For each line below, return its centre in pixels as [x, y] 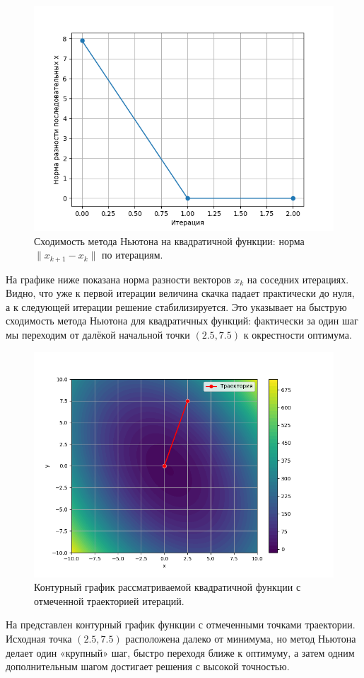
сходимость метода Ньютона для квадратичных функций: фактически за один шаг [182, 321]
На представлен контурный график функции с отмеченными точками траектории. [181, 625]
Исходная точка [39, 638]
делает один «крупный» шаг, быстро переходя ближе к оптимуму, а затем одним [180, 652]
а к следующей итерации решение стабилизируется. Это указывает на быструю [176, 306]
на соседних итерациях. [298, 279]
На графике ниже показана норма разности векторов [118, 279]
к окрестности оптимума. [298, 335]
